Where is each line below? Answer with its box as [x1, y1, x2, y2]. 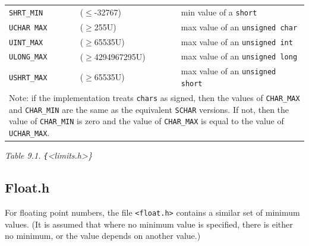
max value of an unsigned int [181, 35, 293, 48]
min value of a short [181, 5, 257, 18]
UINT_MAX [9, 38, 43, 47]
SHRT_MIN [9, 8, 43, 17]
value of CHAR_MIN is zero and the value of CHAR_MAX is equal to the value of [9, 115, 284, 127]
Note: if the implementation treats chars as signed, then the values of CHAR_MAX [9, 91, 300, 103]
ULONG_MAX [9, 53, 48, 62]
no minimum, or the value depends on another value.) [5, 229, 201, 242]
